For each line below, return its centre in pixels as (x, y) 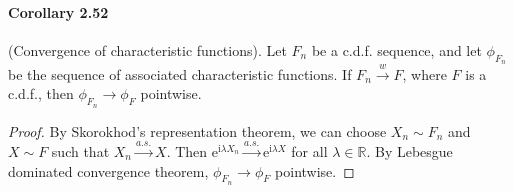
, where (424, 73)
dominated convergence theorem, (108, 170)
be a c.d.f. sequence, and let (396, 49)
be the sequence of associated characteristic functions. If (180, 73)
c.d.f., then (41, 93)
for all (309, 150)
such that (80, 150)
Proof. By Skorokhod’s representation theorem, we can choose (197, 130)
